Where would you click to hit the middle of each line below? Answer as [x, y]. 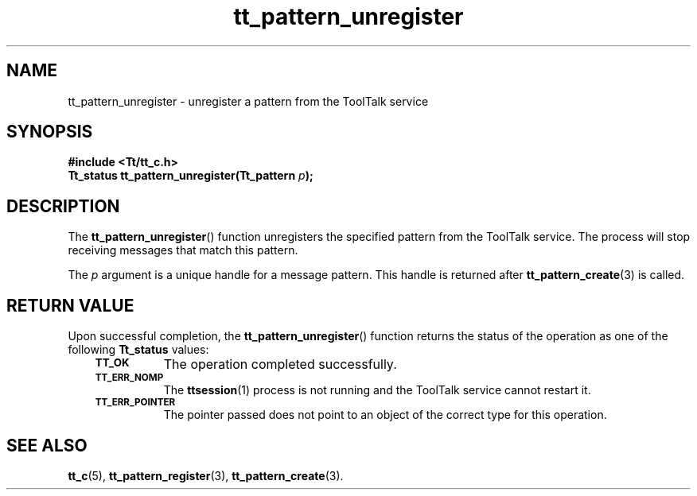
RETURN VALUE [70, 305]
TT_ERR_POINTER [135, 403]
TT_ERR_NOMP [129, 378]
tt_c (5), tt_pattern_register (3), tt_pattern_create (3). [206, 475]
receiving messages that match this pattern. [183, 250]
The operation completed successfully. [280, 364]
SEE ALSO [47, 445]
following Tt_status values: [138, 350]
